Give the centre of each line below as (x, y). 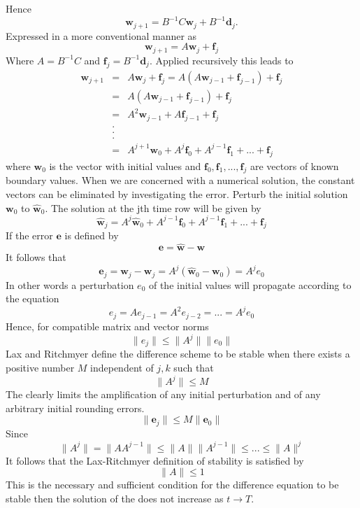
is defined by (92, 235)
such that (194, 368)
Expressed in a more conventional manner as (101, 35)
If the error (29, 235)
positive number (40, 368)
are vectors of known (295, 165)
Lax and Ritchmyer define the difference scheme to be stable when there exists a (178, 354)
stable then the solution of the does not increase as (115, 499)
